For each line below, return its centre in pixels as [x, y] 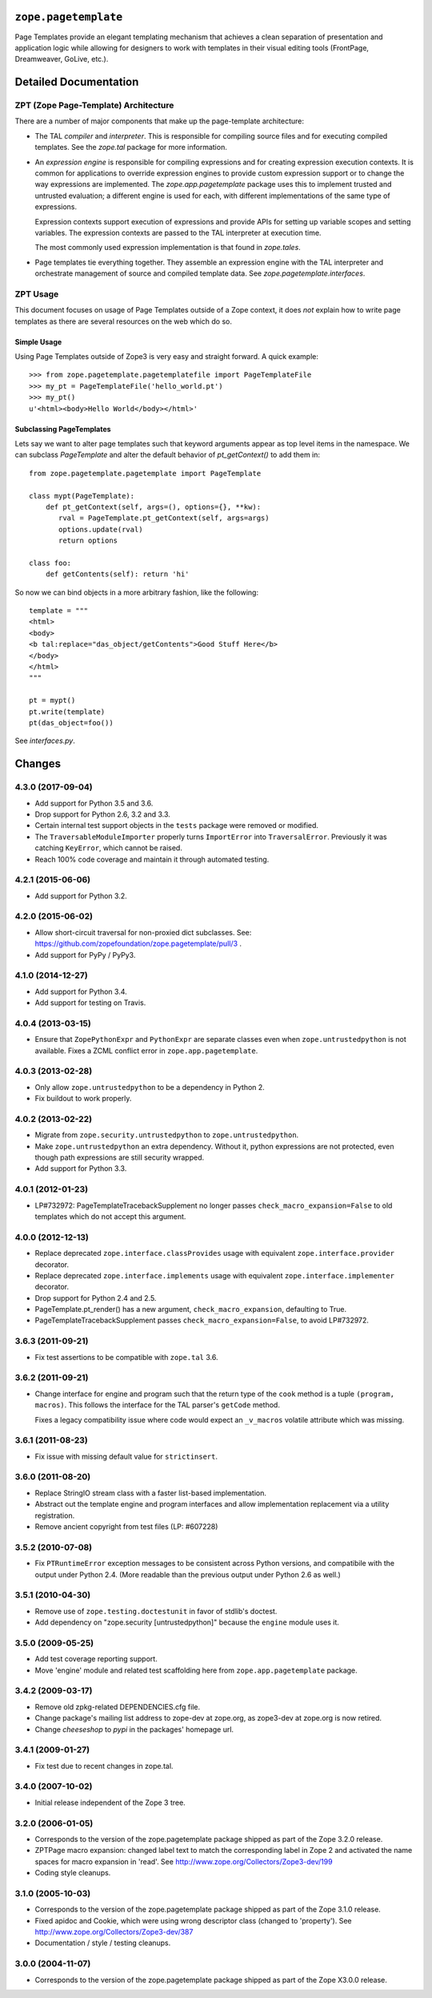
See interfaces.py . [45, 741]
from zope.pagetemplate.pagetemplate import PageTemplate [145, 473]
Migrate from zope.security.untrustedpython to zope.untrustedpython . [167, 1135]
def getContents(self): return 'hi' [117, 574]
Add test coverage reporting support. [96, 1659]
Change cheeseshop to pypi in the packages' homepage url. [134, 1729]
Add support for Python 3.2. [81, 896]
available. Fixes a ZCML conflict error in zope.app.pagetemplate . [146, 1051]
